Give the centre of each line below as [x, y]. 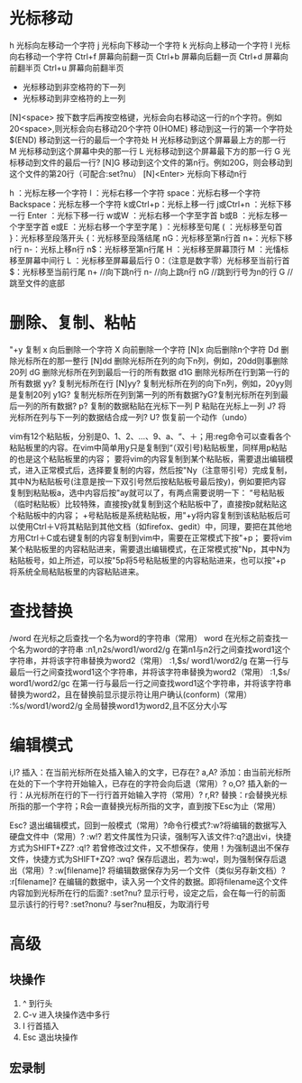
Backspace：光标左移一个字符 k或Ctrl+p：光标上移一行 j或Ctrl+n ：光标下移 [151, 204]
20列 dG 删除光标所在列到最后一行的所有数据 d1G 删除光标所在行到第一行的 [150, 372]
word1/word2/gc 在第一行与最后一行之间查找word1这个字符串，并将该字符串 [151, 683]
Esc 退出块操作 [50, 1037]
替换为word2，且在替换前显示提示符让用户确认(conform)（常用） [131, 694]
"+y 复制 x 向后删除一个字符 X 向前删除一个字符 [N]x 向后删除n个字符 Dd [144, 349]
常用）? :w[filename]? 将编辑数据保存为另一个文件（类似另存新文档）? [155, 870]
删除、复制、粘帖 [73, 323]
